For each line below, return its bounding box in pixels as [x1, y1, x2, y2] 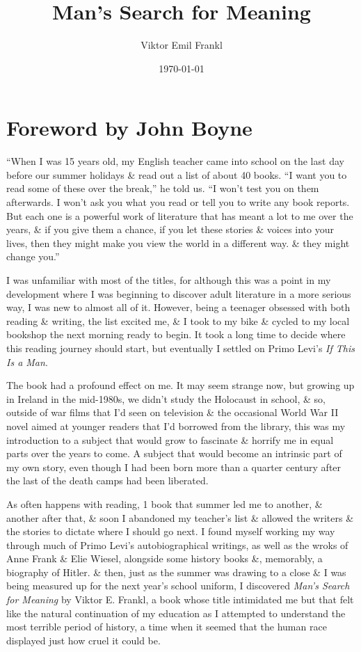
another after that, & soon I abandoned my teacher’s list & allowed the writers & [6, 510, 354, 525]
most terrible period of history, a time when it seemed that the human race [6, 619, 327, 634]
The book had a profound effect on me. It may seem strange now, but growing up [6, 378, 355, 392]
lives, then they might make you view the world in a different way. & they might [6, 235, 350, 250]
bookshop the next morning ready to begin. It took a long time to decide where [6, 327, 346, 342]
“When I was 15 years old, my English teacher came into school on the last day [6, 154, 344, 168]
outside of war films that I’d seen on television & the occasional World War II [6, 405, 339, 420]
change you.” [6, 249, 60, 264]
